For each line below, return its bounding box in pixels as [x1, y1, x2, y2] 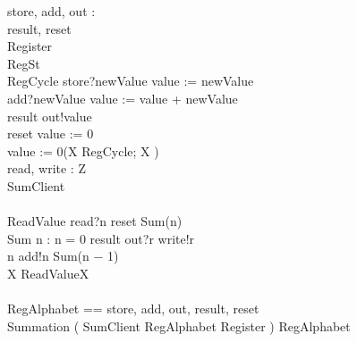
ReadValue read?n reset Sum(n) [7, 212, 183, 230]
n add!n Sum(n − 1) [7, 246, 119, 265]
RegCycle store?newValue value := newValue [7, 71, 254, 90]
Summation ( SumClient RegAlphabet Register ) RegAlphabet [7, 316, 351, 335]
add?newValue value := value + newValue [7, 88, 238, 107]
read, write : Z [7, 159, 86, 178]
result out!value [7, 106, 92, 125]
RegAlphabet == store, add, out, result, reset [7, 299, 259, 318]
